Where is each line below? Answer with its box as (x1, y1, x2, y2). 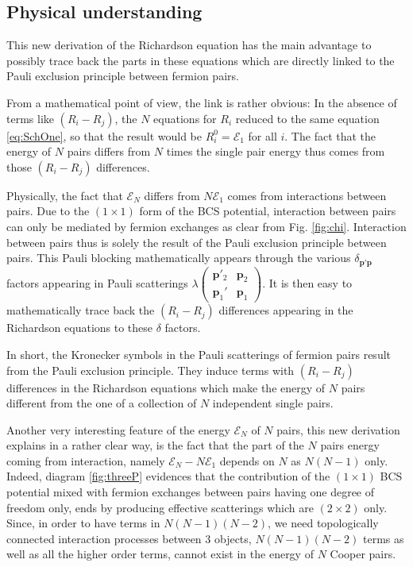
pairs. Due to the (6, 202, 90, 219)
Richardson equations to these (6, 319, 153, 336)
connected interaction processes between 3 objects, (6, 530, 252, 546)
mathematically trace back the (6, 302, 155, 318)
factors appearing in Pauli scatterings (6, 274, 188, 291)
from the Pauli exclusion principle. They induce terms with (6, 361, 295, 378)
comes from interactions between (227, 187, 387, 203)
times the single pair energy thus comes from (166, 143, 385, 160)
